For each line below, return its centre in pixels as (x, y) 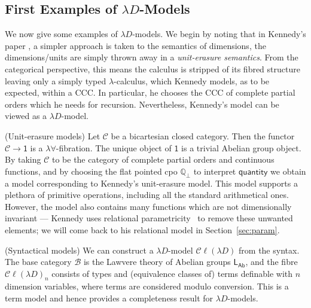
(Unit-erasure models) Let (53, 135)
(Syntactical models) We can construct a (79, 250)
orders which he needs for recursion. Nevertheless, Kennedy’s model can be (142, 104)
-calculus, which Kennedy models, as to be (192, 80)
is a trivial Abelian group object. (241, 147)
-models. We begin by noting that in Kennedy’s (219, 34)
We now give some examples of (61, 34)
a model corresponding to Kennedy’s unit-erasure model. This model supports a (151, 183)
